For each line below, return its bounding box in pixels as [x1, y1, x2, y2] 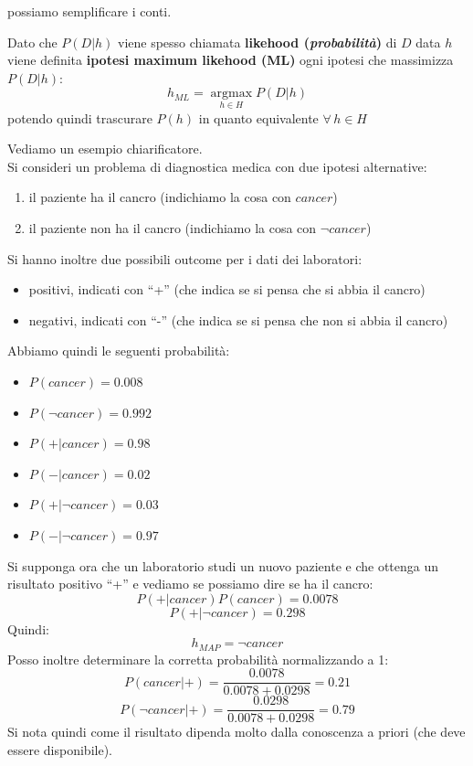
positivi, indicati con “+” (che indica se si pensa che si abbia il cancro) [28, 280, 426, 299]
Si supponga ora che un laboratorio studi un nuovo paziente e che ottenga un [7, 556, 439, 575]
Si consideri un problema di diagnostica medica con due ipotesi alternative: [7, 156, 427, 176]
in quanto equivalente [198, 108, 319, 127]
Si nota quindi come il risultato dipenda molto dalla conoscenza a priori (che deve [7, 722, 466, 741]
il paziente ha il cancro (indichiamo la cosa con [28, 187, 291, 207]
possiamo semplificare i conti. [7, 2, 172, 20]
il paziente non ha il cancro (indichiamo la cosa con [28, 218, 317, 237]
